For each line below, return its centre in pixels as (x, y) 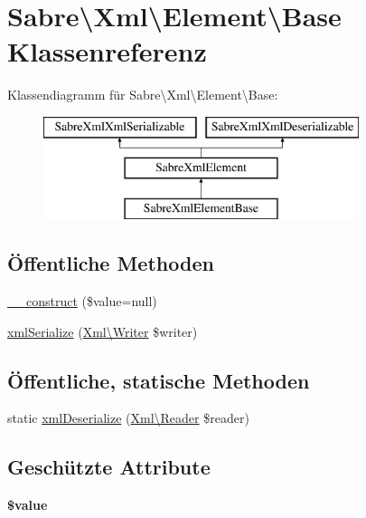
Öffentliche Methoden (111, 263)
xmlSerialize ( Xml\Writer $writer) (103, 331)
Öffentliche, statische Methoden (159, 380)
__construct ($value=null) (82, 301)
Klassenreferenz (107, 51)
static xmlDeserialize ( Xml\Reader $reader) (128, 418)
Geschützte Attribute (109, 467)
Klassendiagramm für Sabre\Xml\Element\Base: (143, 95)
